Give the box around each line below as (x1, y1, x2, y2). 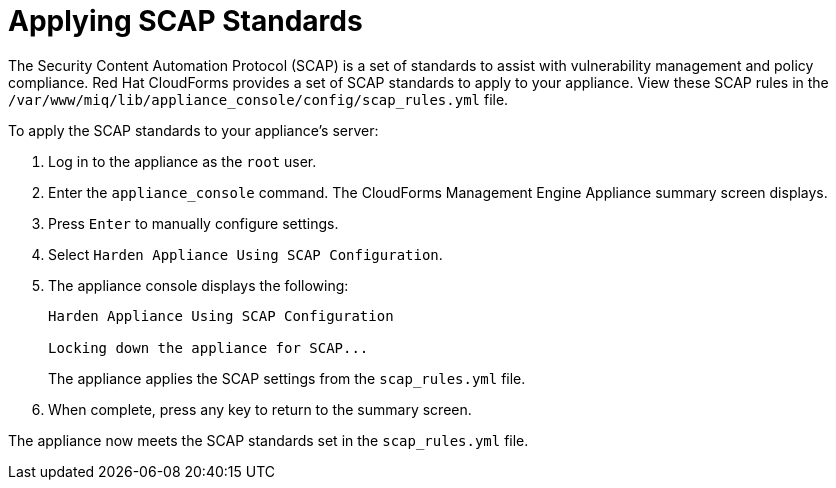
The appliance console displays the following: (48, 276, 349, 294)
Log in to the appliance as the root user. (48, 152, 317, 170)
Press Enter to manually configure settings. (48, 214, 339, 232)
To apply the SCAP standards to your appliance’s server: (8, 121, 379, 139)
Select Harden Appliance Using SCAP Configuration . (48, 245, 443, 263)
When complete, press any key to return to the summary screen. (48, 400, 472, 418)
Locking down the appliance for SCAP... (48, 339, 369, 356)
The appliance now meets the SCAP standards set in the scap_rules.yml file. (8, 431, 529, 449)
